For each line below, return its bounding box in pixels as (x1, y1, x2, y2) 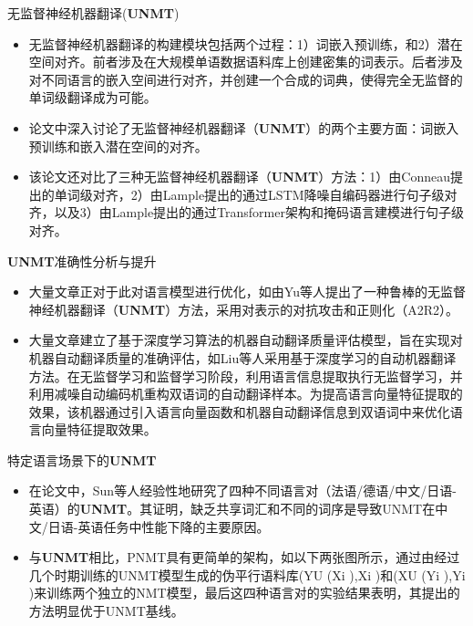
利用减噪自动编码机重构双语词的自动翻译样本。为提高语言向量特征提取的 (28, 384, 463, 403)
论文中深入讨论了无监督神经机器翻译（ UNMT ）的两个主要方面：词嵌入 (28, 118, 459, 137)
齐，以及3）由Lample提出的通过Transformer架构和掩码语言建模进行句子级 (28, 203, 464, 222)
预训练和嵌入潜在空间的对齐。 (28, 136, 208, 155)
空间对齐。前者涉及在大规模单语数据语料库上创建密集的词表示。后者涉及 (28, 52, 463, 71)
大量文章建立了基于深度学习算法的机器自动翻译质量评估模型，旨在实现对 (28, 330, 463, 350)
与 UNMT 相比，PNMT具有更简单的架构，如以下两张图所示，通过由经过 (28, 548, 460, 567)
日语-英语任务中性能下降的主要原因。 (47, 516, 270, 536)
